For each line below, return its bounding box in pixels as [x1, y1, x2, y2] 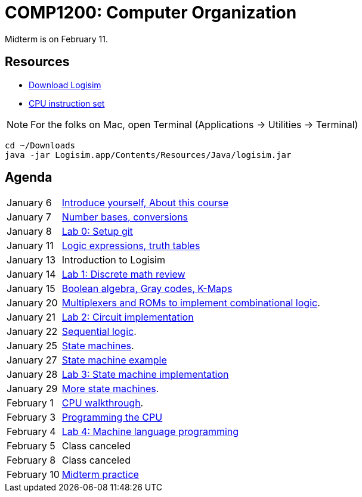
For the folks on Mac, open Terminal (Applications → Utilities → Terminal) [30, 118, 358, 131]
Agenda [5, 170, 52, 185]
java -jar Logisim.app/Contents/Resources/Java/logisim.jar [5, 150, 292, 160]
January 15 [7, 282, 55, 295]
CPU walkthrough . [61, 397, 144, 409]
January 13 [7, 254, 56, 266]
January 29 [7, 383, 58, 395]
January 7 [7, 211, 51, 223]
